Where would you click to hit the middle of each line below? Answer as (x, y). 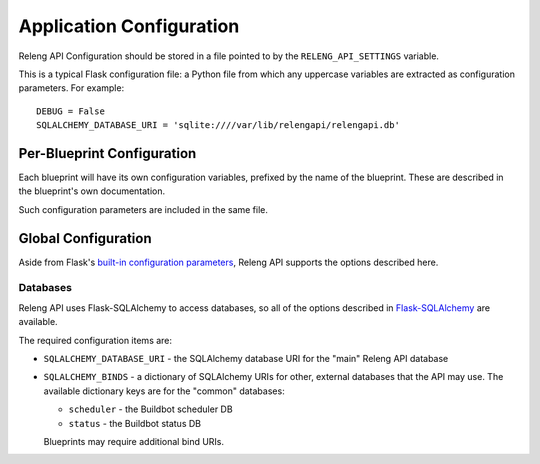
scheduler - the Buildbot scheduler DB (151, 409)
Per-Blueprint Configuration (107, 153)
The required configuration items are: (95, 340)
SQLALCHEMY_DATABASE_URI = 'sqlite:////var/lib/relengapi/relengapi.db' (218, 125)
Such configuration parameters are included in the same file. (143, 209)
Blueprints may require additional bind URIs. (134, 441)
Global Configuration (85, 238)
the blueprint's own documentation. (92, 191)
